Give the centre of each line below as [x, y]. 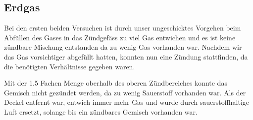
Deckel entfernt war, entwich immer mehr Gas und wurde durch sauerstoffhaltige [127, 102]
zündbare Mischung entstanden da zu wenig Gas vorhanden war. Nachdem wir [123, 47]
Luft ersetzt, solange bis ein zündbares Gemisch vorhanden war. [101, 111]
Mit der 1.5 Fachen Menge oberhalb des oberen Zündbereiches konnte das [116, 83]
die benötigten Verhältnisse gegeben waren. [70, 66]
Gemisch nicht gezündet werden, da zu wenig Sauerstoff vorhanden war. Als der [125, 92]
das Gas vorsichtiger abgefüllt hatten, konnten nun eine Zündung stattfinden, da [126, 56]
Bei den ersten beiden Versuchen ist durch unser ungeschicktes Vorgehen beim [123, 28]
